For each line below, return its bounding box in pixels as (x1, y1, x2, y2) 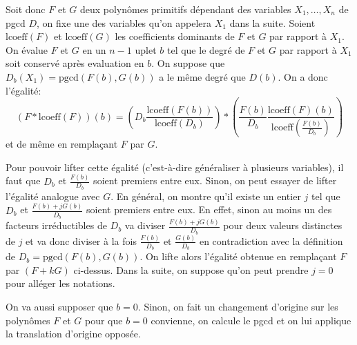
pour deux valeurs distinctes (223, 218, 342, 233)
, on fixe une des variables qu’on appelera (37, 15, 212, 30)
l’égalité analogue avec (6, 188, 100, 203)
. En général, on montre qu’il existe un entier (110, 188, 301, 203)
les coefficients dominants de (115, 29, 235, 43)
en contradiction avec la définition (199, 233, 343, 248)
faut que (6, 173, 41, 188)
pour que (85, 313, 123, 327)
